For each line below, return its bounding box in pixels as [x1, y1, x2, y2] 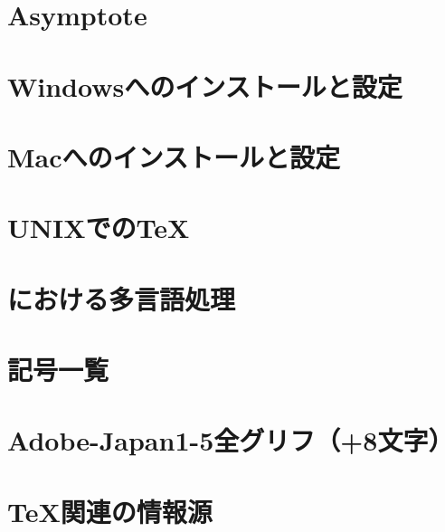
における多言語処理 [7, 280, 236, 317]
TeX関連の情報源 [7, 492, 213, 529]
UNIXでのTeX [7, 209, 190, 246]
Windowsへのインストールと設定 [7, 67, 402, 104]
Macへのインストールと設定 [7, 138, 340, 175]
